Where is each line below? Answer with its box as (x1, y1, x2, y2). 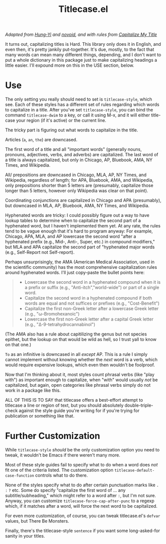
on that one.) (5, 342, 31, 348)
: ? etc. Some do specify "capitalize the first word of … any (5, 487, 126, 493)
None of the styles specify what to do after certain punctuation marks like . (5, 482, 159, 488)
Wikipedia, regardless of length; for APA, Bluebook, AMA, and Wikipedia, (5, 177, 154, 183)
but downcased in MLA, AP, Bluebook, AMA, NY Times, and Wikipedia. (5, 203, 150, 209)
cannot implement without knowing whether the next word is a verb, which (5, 357, 158, 363)
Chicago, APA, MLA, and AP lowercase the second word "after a (5, 233, 136, 239)
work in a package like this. (5, 387, 61, 394)
